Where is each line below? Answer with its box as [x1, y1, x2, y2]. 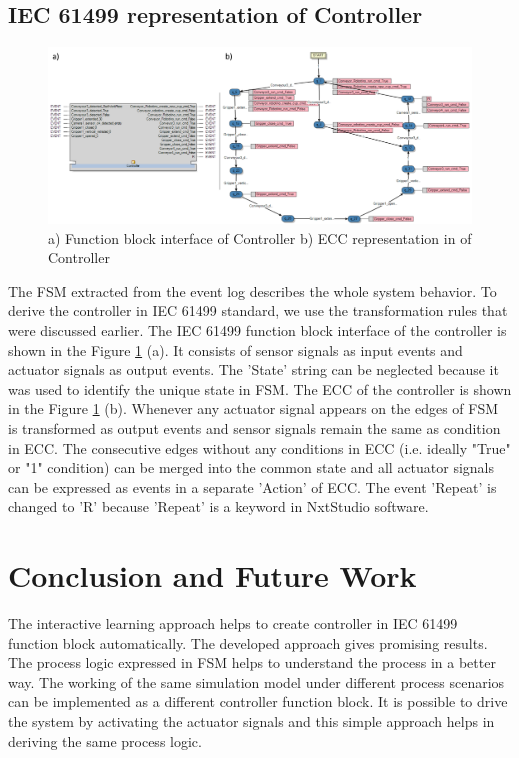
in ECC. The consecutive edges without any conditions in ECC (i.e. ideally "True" [8, 437, 511, 458]
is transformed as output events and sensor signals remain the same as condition [8, 417, 501, 438]
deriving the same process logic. [8, 730, 202, 751]
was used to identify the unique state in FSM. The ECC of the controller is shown [8, 378, 512, 399]
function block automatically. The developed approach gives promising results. [8, 632, 488, 653]
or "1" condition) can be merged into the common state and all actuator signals [8, 457, 495, 478]
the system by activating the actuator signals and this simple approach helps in [8, 711, 495, 731]
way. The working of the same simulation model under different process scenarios [8, 671, 505, 692]
